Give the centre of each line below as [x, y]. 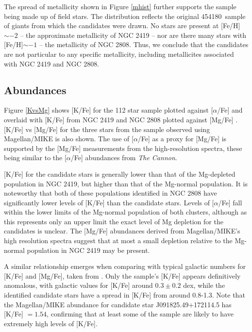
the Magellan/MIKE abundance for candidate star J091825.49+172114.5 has [118, 304]
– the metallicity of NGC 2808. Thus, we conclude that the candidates [144, 44]
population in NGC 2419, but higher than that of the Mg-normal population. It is [126, 183]
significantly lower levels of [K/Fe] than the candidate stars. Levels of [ [109, 202]
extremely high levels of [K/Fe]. [51, 323]
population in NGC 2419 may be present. [88, 250]
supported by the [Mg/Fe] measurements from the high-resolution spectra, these [123, 148]
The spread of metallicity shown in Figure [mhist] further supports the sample [120, 6]
